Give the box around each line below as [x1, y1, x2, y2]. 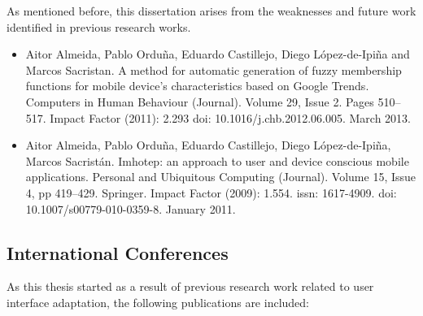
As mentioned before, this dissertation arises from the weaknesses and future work [7, 2, 416, 19]
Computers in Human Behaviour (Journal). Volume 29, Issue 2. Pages [25, 93, 374, 110]
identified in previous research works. [7, 18, 191, 35]
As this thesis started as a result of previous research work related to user [7, 278, 374, 295]
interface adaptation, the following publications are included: [7, 293, 309, 310]
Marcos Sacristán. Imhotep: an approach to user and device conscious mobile [25, 152, 409, 169]
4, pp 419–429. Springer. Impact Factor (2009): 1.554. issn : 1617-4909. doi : [25, 184, 397, 201]
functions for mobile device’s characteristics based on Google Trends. [25, 77, 369, 94]
